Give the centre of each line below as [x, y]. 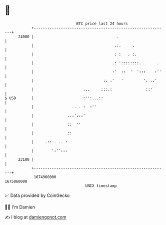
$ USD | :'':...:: [54, 98]
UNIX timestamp [101, 186]
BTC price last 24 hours [102, 24]
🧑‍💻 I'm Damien [20, 207]
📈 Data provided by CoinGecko [37, 195]
